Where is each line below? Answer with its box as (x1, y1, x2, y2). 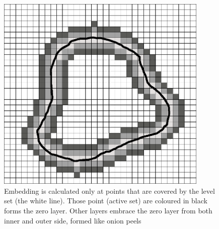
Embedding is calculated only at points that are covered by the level (4, 185, 215, 196)
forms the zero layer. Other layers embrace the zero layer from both (4, 205, 212, 216)
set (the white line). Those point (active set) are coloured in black (4, 195, 207, 206)
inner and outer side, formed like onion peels (4, 215, 141, 225)
